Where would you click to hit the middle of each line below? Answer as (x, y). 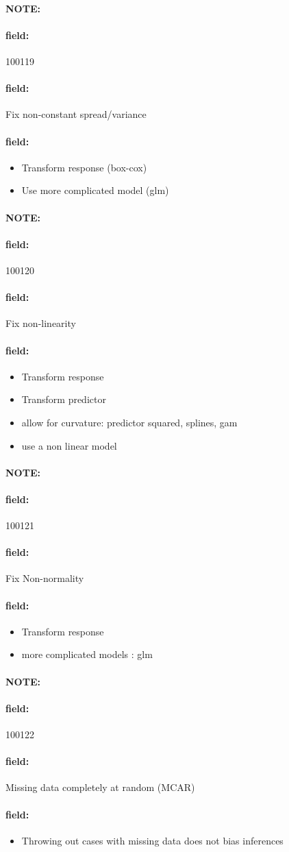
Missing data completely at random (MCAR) (100, 787)
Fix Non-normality (45, 578)
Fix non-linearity (41, 323)
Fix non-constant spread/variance (76, 114)
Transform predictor (64, 399)
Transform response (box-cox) (84, 167)
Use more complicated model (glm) (95, 190)
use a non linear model (69, 445)
